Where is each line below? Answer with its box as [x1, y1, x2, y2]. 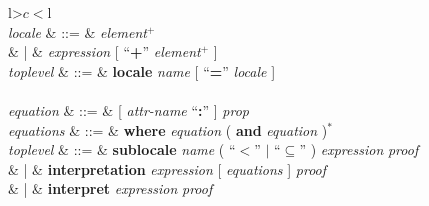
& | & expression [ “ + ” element [8, 41, 201, 62]
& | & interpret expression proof [8, 178, 213, 199]
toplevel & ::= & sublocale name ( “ [8, 139, 236, 160]
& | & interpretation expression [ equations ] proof [8, 158, 327, 179]
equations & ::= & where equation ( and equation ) [8, 119, 328, 140]
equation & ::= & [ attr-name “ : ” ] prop [8, 99, 250, 120]
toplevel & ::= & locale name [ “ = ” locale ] [8, 60, 276, 81]
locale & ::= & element [8, 21, 147, 42]
